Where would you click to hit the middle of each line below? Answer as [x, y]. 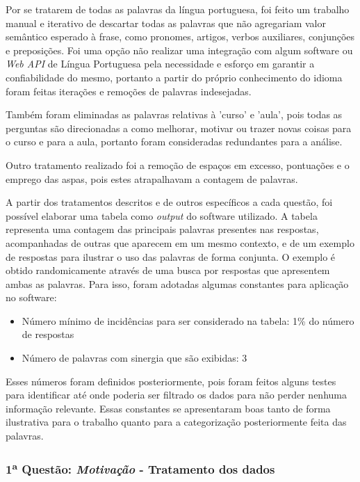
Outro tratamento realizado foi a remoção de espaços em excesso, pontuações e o [178, 164]
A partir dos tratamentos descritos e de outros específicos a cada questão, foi [169, 202]
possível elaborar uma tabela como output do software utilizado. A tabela [162, 215]
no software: [31, 297]
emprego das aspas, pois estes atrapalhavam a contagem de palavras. [152, 178]
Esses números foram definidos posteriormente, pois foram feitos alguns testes [171, 381]
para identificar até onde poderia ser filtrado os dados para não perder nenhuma [176, 395]
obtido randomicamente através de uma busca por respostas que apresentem [168, 270]
